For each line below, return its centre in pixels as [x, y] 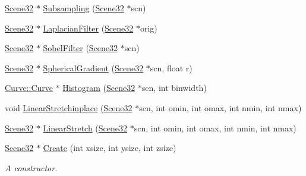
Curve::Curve [29, 88]
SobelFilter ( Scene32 [81, 48]
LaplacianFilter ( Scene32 [88, 28]
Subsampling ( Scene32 [83, 8]
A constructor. [31, 167]
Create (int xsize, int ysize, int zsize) [110, 148]
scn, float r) [171, 67]
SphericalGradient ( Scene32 [93, 67]
